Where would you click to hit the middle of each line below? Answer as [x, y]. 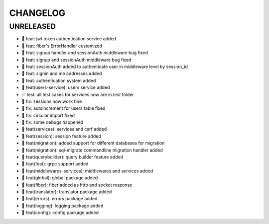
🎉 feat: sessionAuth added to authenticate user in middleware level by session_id [105, 67]
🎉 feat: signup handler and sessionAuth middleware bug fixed [85, 53]
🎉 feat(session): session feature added [62, 136]
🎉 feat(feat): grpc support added [55, 164]
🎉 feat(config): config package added [60, 213]
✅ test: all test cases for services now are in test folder [78, 94]
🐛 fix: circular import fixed [48, 115]
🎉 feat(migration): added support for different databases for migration [93, 143]
